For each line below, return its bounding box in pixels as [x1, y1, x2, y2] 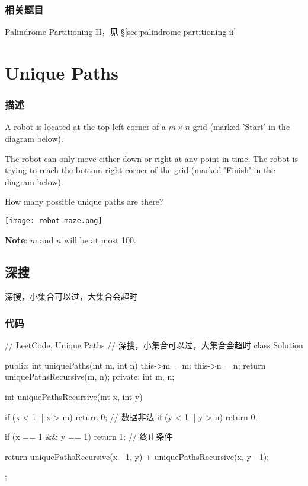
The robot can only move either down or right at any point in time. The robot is [5, 152, 298, 164]
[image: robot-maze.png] [5, 216, 102, 225]
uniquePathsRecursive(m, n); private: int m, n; [5, 370, 175, 383]
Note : [5, 233, 28, 246]
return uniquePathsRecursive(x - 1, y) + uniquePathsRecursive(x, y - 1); [5, 450, 269, 462]
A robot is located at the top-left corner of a [5, 120, 166, 133]
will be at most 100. [64, 233, 136, 246]
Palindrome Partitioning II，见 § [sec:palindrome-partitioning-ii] [5, 26, 236, 38]
